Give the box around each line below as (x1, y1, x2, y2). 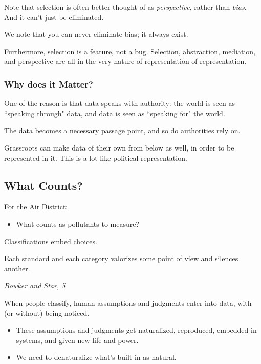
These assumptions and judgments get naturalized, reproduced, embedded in (16, 325, 257, 335)
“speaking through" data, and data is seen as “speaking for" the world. (4, 108, 225, 118)
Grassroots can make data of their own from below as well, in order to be (4, 142, 234, 153)
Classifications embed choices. (4, 235, 97, 246)
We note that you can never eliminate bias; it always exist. (4, 29, 188, 39)
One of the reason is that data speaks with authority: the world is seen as (4, 98, 235, 109)
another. (4, 263, 30, 273)
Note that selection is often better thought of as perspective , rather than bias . (4, 2, 247, 12)
